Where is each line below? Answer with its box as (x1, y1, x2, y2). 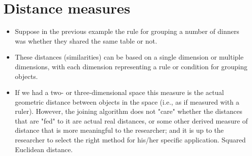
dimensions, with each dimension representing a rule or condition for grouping (15, 61, 248, 71)
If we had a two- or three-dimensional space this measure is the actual (15, 87, 224, 97)
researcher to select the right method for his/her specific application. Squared (15, 135, 246, 145)
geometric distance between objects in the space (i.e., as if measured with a (15, 96, 239, 107)
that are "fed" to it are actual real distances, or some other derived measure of (15, 115, 248, 125)
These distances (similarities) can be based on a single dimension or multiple (15, 52, 244, 62)
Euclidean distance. (15, 144, 73, 154)
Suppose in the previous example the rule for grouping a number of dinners (15, 26, 239, 36)
